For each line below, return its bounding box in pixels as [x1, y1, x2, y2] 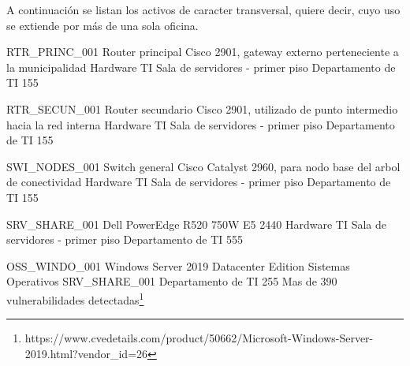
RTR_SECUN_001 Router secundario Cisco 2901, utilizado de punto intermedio [6, 100, 398, 117]
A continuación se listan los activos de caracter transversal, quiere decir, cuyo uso [6, 2, 401, 17]
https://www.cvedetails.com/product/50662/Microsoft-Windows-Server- [24, 330, 374, 346]
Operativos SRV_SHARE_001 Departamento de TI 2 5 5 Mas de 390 [6, 273, 337, 289]
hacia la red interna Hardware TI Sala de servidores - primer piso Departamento [6, 116, 395, 133]
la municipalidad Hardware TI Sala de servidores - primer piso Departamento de [6, 58, 396, 75]
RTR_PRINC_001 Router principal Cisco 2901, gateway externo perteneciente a [6, 43, 399, 60]
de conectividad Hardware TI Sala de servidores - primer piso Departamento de [6, 174, 391, 190]
